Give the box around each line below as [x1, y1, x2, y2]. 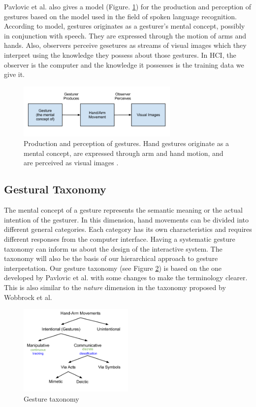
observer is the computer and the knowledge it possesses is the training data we [4, 59, 244, 70]
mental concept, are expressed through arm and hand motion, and [24, 148, 224, 158]
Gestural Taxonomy [4, 182, 106, 197]
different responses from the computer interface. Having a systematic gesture [4, 233, 235, 244]
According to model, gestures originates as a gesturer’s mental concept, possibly [4, 21, 245, 31]
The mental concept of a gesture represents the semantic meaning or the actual [4, 205, 243, 215]
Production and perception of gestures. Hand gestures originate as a [24, 138, 229, 148]
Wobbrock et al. [4, 292, 52, 302]
